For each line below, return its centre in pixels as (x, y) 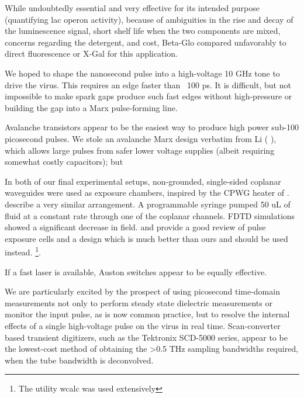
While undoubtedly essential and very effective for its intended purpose (132, 8)
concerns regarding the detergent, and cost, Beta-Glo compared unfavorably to (146, 42)
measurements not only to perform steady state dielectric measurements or (139, 302)
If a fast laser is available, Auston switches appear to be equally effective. (136, 271)
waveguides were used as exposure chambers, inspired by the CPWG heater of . (147, 193)
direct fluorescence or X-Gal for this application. (91, 53)
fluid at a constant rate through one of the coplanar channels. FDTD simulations (150, 215)
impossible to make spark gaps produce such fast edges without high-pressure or (148, 96)
